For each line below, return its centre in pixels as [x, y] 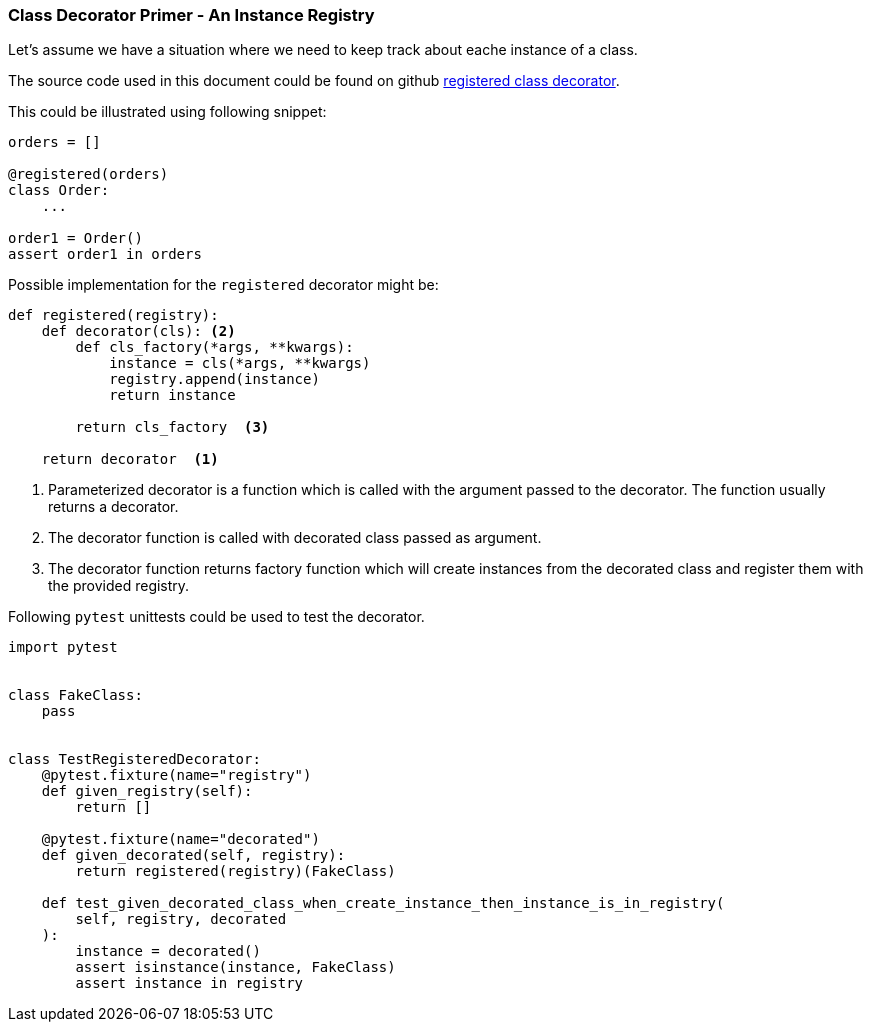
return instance [172, 395]
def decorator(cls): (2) [138, 331]
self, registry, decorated [181, 919]
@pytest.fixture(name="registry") [176, 775]
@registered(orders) [88, 174]
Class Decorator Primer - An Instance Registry [191, 15]
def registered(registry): [113, 315]
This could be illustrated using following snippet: [167, 112]
